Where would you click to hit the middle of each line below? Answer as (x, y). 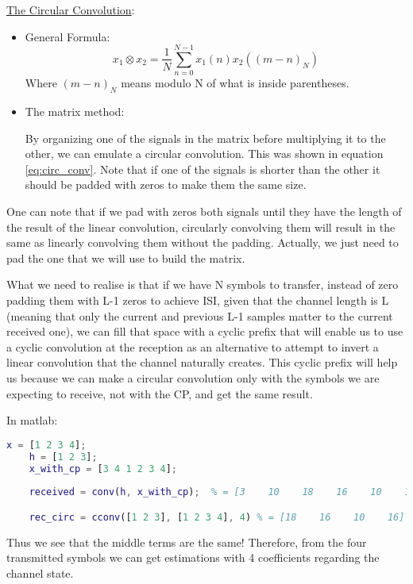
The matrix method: (75, 111)
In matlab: (32, 420)
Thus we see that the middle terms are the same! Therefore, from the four (187, 542)
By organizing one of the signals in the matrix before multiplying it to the (205, 138)
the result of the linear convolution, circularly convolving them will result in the (201, 227)
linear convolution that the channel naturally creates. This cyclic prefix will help (202, 362)
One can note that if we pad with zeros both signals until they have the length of (204, 211)
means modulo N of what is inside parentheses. (235, 83)
